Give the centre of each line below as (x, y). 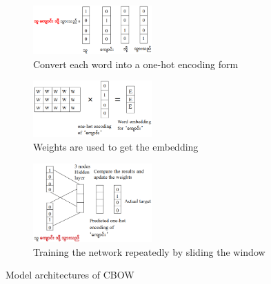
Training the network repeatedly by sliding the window (149, 251)
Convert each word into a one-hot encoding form (136, 64)
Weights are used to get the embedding (116, 146)
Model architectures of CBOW (70, 275)
